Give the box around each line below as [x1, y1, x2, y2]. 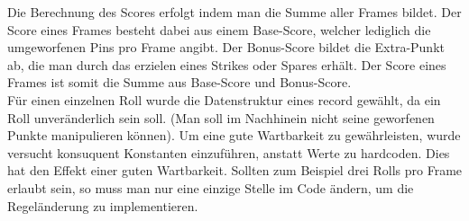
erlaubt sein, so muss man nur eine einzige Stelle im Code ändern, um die [7, 178, 414, 197]
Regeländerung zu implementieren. [7, 196, 198, 215]
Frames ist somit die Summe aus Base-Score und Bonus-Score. [7, 73, 352, 92]
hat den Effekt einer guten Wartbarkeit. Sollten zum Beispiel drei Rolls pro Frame [7, 161, 463, 180]
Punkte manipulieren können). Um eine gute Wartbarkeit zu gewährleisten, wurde [7, 126, 461, 145]
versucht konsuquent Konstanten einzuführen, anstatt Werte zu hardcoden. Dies [7, 143, 450, 162]
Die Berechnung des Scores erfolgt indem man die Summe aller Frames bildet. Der [7, 3, 462, 21]
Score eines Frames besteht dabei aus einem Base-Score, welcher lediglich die [7, 20, 431, 39]
